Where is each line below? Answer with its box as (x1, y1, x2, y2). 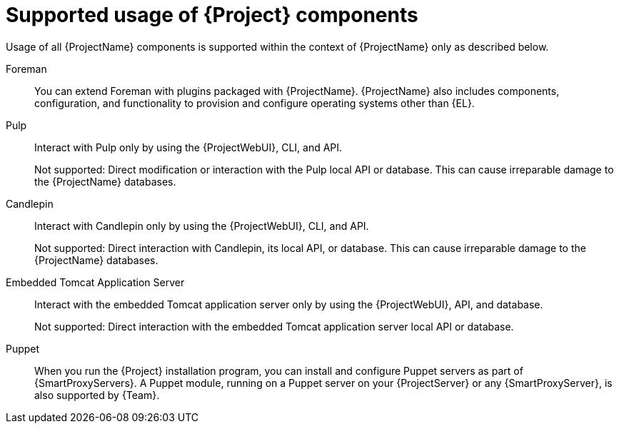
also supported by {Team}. (34, 388, 160, 401)
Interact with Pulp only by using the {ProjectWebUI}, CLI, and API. (34, 141, 343, 153)
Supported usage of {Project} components (6, 3, 418, 27)
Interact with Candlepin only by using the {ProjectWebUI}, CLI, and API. (34, 219, 369, 232)
